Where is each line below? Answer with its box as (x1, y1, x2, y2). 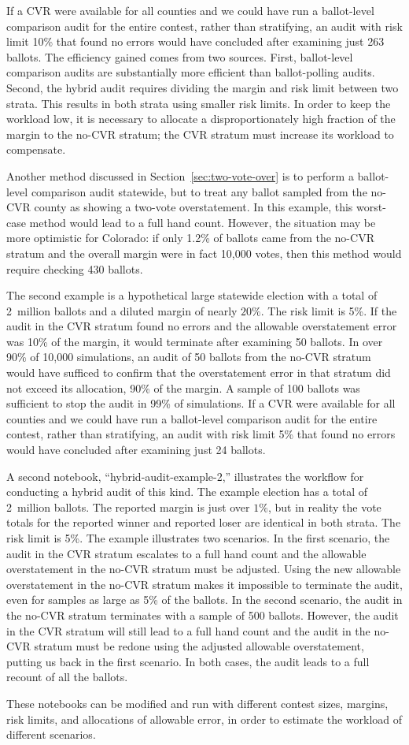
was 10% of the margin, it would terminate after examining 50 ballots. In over (6, 333, 383, 349)
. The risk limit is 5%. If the (260, 302, 397, 318)
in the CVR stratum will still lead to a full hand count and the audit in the (6, 622, 370, 639)
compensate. (6, 141, 66, 158)
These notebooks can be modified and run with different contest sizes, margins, (6, 695, 389, 711)
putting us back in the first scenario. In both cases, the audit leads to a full (6, 653, 370, 669)
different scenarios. (6, 726, 96, 743)
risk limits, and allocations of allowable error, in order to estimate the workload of (6, 710, 403, 727)
